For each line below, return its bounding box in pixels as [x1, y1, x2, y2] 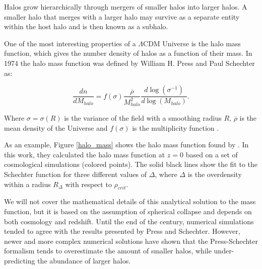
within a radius [4, 178, 51, 189]
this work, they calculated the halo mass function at [4, 149, 165, 159]
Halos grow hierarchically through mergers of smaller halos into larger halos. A [4, 2, 247, 12]
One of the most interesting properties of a [4, 38, 136, 48]
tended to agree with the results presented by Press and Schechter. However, [4, 226, 240, 236]
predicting [4, 255, 35, 265]
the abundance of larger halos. [37, 255, 131, 265]
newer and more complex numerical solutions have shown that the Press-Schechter [4, 235, 258, 246]
